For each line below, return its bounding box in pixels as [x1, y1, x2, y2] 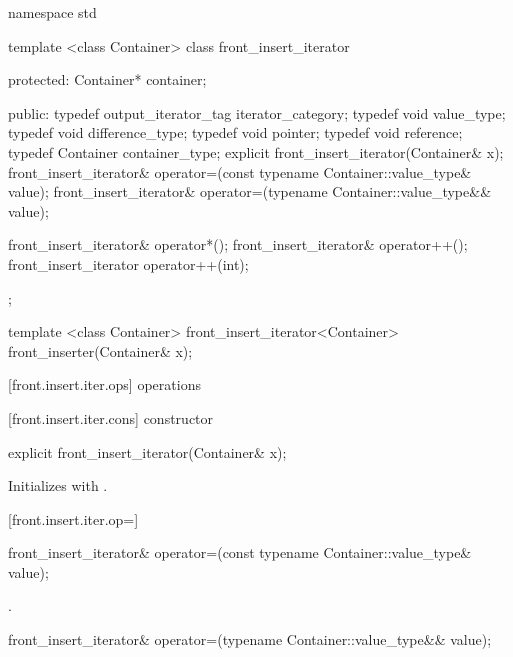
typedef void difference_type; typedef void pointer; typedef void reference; [8, 122, 463, 143]
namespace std [8, 2, 97, 22]
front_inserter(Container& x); [8, 340, 193, 361]
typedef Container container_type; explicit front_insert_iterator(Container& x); [8, 141, 504, 162]
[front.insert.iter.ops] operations [8, 374, 201, 395]
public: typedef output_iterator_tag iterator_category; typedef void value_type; [8, 102, 506, 123]
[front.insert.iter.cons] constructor [8, 407, 214, 428]
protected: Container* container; [8, 69, 207, 90]
